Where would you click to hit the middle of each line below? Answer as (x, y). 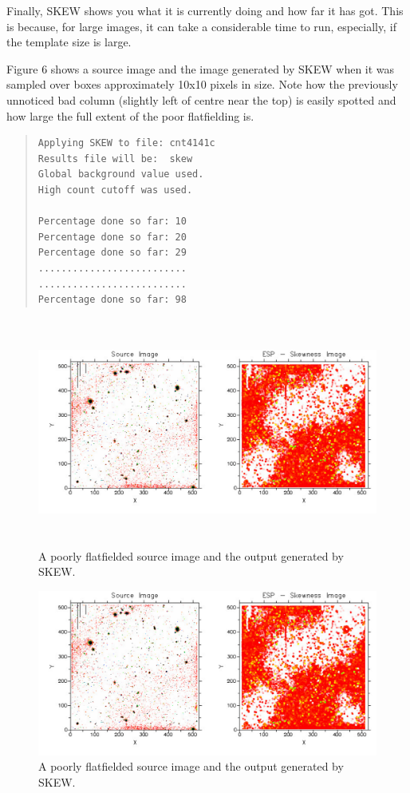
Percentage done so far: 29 (112, 253)
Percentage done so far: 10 (112, 222)
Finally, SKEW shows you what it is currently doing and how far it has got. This (205, 10)
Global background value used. (121, 174)
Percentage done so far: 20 (112, 237)
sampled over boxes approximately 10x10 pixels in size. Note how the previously (202, 84)
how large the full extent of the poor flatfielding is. (130, 115)
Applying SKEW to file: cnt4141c (126, 143)
